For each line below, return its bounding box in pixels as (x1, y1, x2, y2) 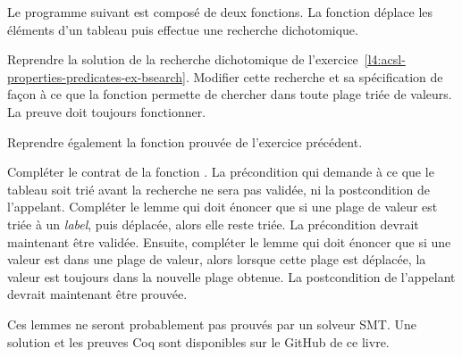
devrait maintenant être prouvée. (7, 285, 188, 303)
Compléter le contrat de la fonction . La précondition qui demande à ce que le (7, 162, 434, 181)
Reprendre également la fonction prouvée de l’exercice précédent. (7, 132, 363, 151)
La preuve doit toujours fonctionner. (7, 102, 206, 120)
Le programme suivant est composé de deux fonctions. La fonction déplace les (7, 3, 433, 21)
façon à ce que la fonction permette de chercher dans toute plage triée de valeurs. (7, 85, 452, 104)
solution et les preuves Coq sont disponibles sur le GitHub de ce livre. (7, 332, 390, 351)
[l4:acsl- (364, 50, 406, 69)
